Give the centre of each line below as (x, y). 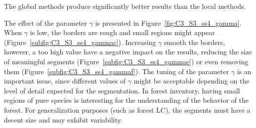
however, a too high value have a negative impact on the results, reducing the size (128, 52)
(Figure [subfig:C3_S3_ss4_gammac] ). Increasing (80, 42)
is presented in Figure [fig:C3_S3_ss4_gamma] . (168, 22)
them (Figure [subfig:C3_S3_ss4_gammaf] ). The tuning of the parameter (117, 71)
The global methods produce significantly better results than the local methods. (125, 6)
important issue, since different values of (65, 81)
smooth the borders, (195, 42)
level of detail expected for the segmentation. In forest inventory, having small (122, 90)
